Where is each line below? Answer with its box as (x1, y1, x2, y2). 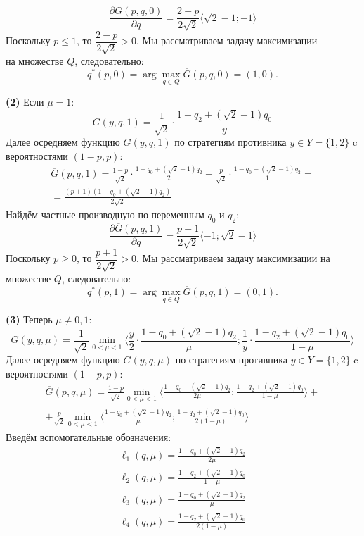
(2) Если (6, 94, 44, 109)
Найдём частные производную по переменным (6, 207, 204, 222)
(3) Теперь (6, 312, 53, 327)
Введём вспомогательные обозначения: (6, 430, 171, 444)
